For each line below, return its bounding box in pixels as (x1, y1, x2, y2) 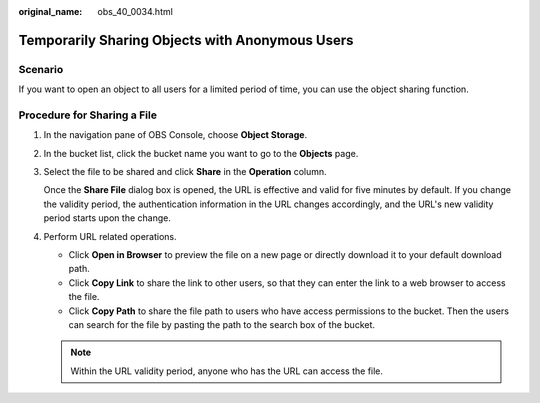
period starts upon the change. (43, 212, 172, 224)
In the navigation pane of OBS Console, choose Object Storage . (43, 129, 308, 141)
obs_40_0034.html (97, 6, 174, 17)
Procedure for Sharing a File (18, 108, 157, 122)
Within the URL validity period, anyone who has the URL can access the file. (70, 365, 384, 377)
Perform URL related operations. (43, 230, 177, 242)
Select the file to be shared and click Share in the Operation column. (43, 166, 327, 178)
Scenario (18, 62, 64, 76)
